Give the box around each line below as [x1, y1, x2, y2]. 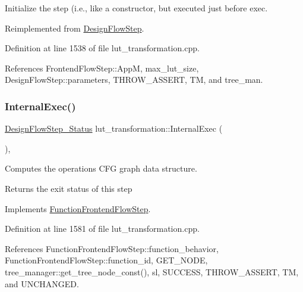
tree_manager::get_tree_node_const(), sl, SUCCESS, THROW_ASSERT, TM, [5, 265, 299, 278]
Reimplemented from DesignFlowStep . [5, 21, 144, 34]
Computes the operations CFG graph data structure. [5, 162, 197, 175]
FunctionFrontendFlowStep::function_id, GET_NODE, [5, 254, 208, 266]
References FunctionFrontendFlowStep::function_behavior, [5, 242, 219, 254]
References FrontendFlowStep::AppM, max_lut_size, [5, 61, 199, 74]
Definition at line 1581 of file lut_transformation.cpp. [5, 222, 200, 235]
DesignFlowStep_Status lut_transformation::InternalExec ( [5, 122, 223, 135]
